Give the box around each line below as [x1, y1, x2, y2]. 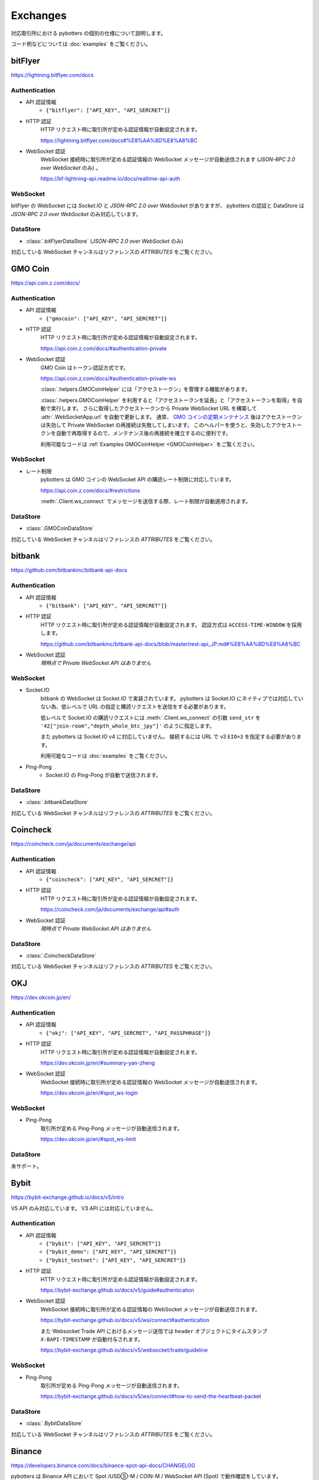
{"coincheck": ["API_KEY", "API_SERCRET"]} [45, 876, 174, 883]
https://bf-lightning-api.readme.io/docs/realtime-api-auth [40, 175, 180, 182]
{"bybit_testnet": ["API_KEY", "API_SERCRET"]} [45, 1257, 186, 1263]
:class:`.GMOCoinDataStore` [25, 525, 95, 532]
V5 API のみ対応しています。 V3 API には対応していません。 [11, 1205, 157, 1212]
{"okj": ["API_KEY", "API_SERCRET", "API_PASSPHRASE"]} [45, 1029, 211, 1036]
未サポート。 [11, 1163, 43, 1170]
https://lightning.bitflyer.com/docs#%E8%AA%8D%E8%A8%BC [40, 137, 198, 144]
